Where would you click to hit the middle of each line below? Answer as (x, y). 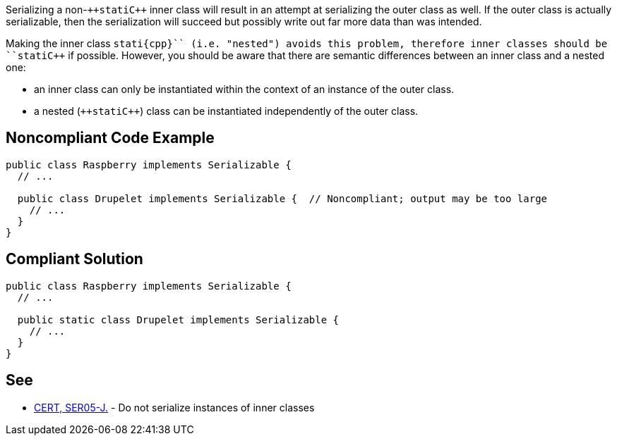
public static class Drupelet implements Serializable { (178, 319)
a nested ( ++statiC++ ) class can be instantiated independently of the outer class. (226, 111)
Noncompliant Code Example (110, 138)
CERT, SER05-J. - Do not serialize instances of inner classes (174, 407)
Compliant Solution (74, 259)
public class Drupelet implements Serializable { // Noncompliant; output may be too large (282, 198)
